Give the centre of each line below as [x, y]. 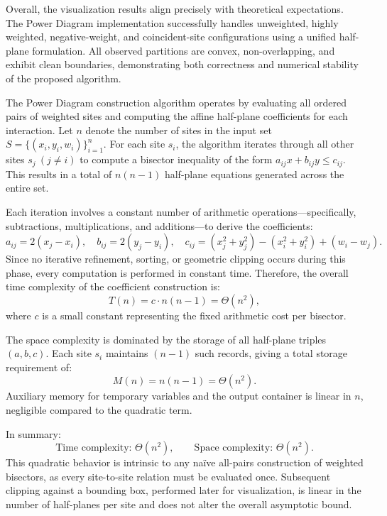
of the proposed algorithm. [64, 78]
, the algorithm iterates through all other [265, 144]
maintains [127, 353]
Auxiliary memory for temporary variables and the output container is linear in [179, 396]
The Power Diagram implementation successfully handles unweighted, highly [172, 22]
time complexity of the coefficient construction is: [113, 286]
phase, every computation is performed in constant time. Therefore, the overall [177, 272]
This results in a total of [59, 174]
